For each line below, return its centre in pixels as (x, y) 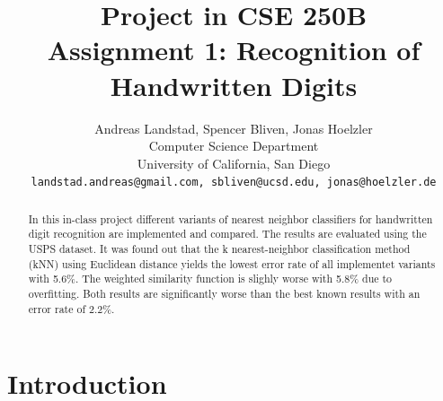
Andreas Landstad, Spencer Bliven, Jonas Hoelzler (234, 128)
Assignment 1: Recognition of (234, 50)
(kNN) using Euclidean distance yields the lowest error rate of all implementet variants (232, 263)
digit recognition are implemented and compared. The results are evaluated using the (227, 234)
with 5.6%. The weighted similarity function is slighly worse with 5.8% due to (210, 279)
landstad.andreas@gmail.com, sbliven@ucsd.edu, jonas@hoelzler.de (234, 183)
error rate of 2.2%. (71, 308)
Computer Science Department (234, 146)
